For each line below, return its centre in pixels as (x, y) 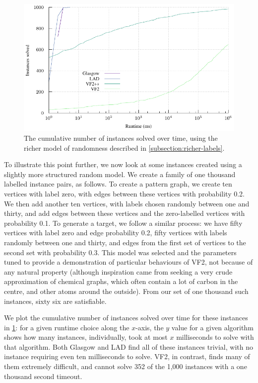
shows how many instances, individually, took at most (86, 337)
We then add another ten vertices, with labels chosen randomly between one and (127, 203)
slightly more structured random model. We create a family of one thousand (120, 174)
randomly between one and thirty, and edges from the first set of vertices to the (125, 242)
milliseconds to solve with (215, 337)
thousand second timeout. (43, 376)
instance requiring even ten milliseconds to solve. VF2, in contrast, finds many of (127, 356)
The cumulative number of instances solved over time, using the (121, 138)
